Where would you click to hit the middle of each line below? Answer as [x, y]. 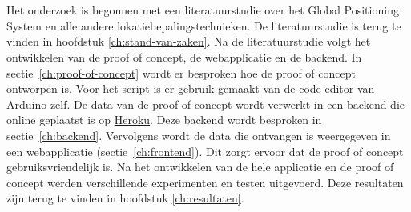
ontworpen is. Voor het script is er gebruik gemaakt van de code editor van [191, 88]
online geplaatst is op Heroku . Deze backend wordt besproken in [164, 120]
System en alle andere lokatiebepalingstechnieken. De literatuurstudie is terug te [204, 25]
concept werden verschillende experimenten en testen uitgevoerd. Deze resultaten [205, 182]
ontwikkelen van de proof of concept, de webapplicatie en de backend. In [184, 56]
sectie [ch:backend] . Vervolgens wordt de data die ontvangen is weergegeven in [199, 135]
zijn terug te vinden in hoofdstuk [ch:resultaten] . [125, 198]
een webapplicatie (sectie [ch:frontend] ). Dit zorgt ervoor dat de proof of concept [205, 151]
